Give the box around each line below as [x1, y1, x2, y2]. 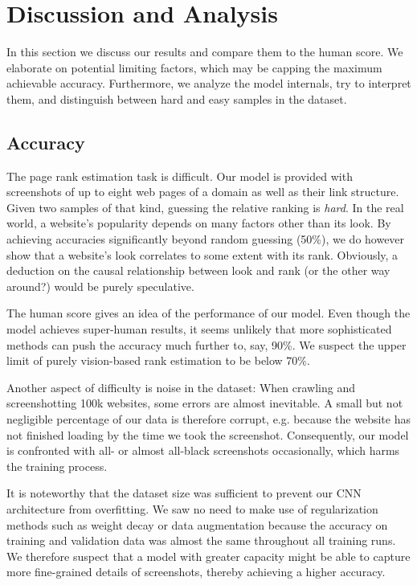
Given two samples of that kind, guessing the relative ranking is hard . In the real [6, 198, 404, 215]
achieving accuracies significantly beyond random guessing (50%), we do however [6, 231, 405, 247]
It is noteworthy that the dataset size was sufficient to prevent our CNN [6, 485, 362, 501]
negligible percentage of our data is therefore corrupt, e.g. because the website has [6, 411, 411, 427]
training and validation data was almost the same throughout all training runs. [6, 532, 396, 549]
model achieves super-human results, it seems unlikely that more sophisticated [6, 321, 392, 337]
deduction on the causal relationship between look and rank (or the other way [6, 262, 390, 279]
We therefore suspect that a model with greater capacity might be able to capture [6, 547, 411, 564]
